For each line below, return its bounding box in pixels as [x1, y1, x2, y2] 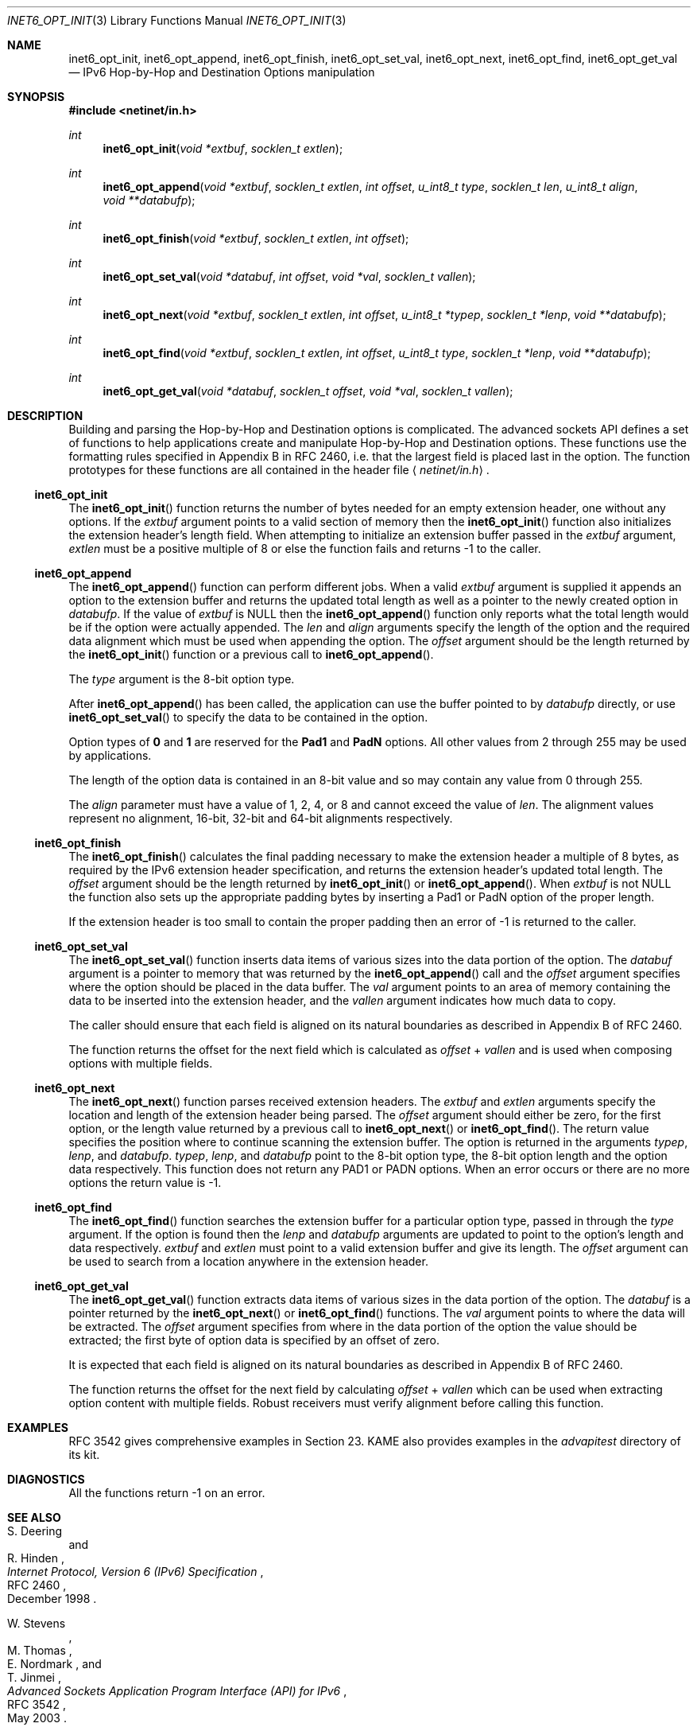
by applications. [68, 749, 152, 762]
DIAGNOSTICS [7, 1472, 85, 1486]
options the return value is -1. [68, 1176, 222, 1189]
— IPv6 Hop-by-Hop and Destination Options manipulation [68, 65, 375, 79]
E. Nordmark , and [7, 1657, 102, 1671]
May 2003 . [7, 1711, 67, 1725]
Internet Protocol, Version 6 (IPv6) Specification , [7, 1565, 264, 1578]
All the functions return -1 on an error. [68, 1486, 265, 1500]
